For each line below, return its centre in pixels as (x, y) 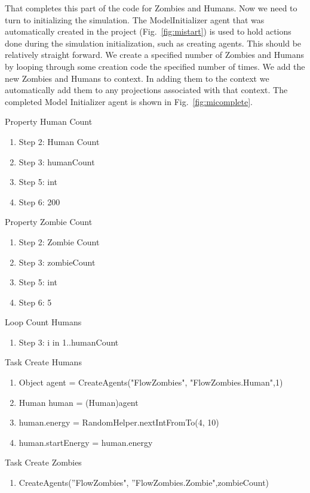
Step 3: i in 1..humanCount (69, 342)
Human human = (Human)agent (79, 402)
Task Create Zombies (43, 462)
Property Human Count (49, 121)
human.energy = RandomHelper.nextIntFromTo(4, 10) (119, 422)
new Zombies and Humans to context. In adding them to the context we (137, 78)
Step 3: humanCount (57, 161)
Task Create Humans (43, 362)
